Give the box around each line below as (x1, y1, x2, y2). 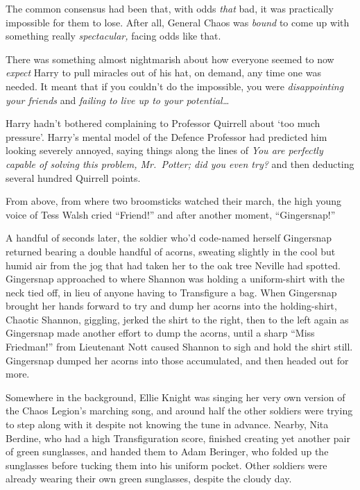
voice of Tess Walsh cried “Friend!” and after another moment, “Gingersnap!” (6, 207, 336, 221)
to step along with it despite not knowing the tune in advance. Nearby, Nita (6, 417, 329, 432)
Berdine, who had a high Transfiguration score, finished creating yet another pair (6, 430, 350, 445)
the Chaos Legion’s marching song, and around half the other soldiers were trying (6, 403, 353, 418)
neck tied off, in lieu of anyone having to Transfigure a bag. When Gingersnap (6, 285, 337, 299)
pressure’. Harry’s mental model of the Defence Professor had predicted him (6, 129, 327, 144)
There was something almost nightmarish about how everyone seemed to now (6, 51, 334, 66)
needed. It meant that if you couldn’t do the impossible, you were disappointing (6, 78, 344, 93)
